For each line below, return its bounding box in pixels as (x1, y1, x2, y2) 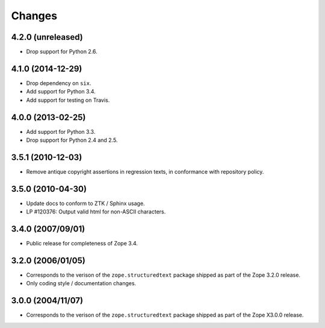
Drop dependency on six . (26, 79, 91, 87)
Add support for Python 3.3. (26, 128, 96, 135)
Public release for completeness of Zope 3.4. (26, 240, 138, 247)
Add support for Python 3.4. (26, 88, 96, 95)
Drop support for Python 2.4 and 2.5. (26, 136, 118, 144)
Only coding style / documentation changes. (26, 280, 137, 287)
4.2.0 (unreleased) (11, 32, 84, 42)
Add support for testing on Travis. (26, 96, 110, 104)
